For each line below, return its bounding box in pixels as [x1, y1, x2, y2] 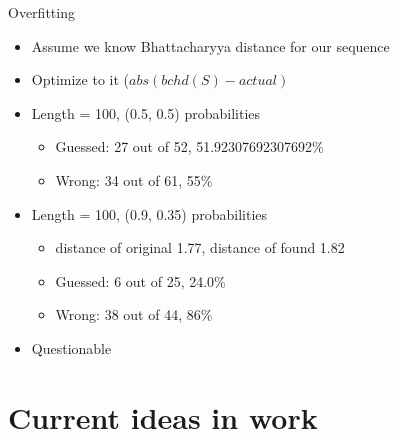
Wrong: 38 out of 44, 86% [55, 304, 213, 325]
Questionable [31, 337, 112, 358]
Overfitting [8, 2, 75, 22]
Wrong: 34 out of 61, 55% [55, 169, 213, 190]
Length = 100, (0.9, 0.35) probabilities [31, 203, 268, 224]
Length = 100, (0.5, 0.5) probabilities [31, 102, 261, 123]
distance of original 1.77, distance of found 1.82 [55, 237, 345, 258]
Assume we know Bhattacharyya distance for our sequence [31, 35, 390, 56]
